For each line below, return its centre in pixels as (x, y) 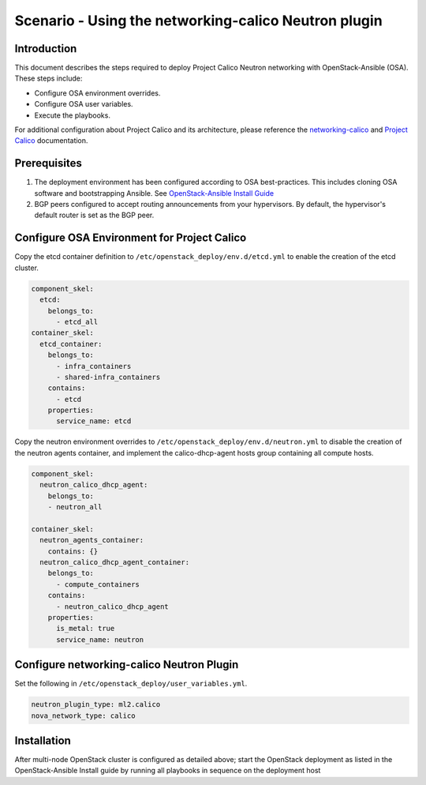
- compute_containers (98, 584)
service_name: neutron (100, 639)
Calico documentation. (51, 141)
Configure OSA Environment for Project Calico (131, 238)
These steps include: (49, 78)
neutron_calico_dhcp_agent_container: (114, 562)
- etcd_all (77, 321)
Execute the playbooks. (72, 115)
